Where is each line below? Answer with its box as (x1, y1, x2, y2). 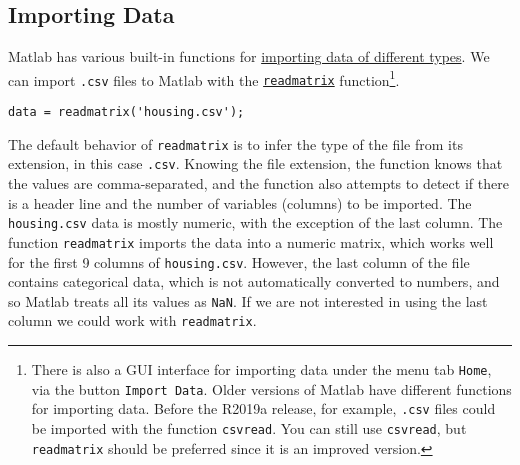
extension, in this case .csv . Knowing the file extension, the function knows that (8, 153, 503, 174)
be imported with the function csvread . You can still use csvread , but (31, 418, 467, 439)
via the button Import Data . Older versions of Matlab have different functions (31, 378, 512, 399)
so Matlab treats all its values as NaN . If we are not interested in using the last (8, 290, 488, 311)
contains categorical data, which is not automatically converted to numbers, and (8, 271, 500, 292)
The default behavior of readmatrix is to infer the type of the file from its (8, 133, 463, 154)
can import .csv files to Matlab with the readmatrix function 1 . (8, 66, 400, 90)
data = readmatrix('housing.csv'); (8, 105, 245, 120)
